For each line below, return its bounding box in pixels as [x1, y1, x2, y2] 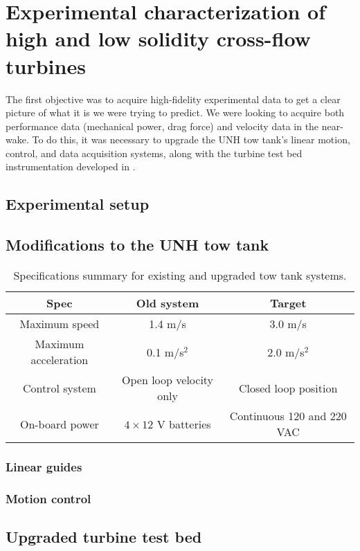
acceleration [30, 352, 89, 368]
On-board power [19, 415, 99, 432]
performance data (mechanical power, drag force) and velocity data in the [6, 118, 319, 133]
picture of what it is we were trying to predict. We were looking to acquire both [6, 105, 345, 120]
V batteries [156, 415, 211, 432]
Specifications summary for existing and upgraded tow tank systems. [13, 267, 347, 284]
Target [269, 295, 307, 311]
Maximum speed [19, 316, 100, 332]
